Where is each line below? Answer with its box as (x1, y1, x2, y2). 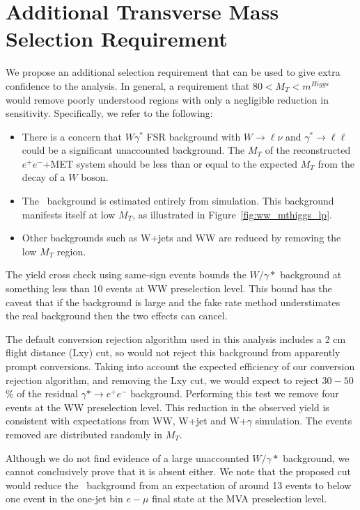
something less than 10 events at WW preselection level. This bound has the (6, 281, 332, 296)
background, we (283, 450, 350, 465)
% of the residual (6, 386, 78, 401)
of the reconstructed (265, 143, 351, 157)
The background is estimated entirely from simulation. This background (22, 193, 334, 208)
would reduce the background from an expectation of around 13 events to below (6, 477, 352, 492)
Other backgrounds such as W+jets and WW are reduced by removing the (22, 230, 341, 245)
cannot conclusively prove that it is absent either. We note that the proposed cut (6, 464, 351, 479)
